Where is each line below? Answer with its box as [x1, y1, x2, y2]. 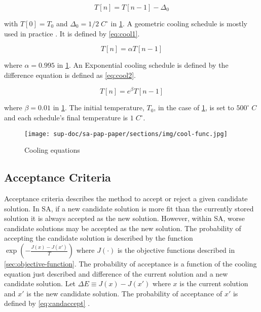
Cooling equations [24, 145, 80, 155]
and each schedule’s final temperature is [4, 112, 128, 123]
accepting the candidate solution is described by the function [4, 233, 193, 243]
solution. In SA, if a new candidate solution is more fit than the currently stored [4, 203, 254, 213]
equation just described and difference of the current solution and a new [4, 268, 228, 279]
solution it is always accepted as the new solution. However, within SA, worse [4, 213, 245, 224]
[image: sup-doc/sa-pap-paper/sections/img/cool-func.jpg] [24, 130, 228, 138]
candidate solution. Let [4, 278, 76, 289]
